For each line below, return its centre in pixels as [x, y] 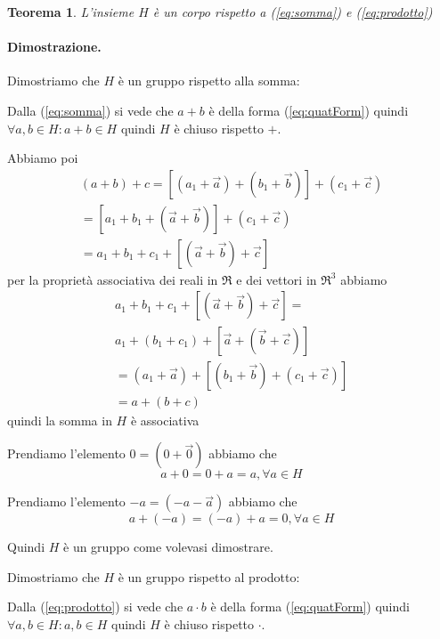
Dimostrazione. [54, 47]
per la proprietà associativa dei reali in [113, 279]
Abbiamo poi [43, 158]
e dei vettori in [277, 279]
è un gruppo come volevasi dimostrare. [168, 547]
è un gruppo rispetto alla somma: [209, 81]
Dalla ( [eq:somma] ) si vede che [90, 110]
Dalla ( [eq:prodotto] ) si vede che [95, 607]
